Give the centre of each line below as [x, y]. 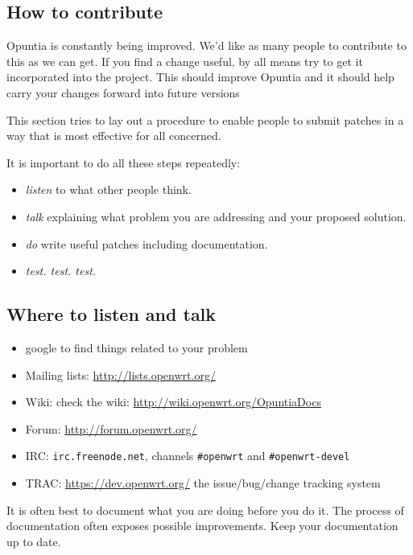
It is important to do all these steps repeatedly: [124, 162]
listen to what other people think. [108, 189]
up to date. [34, 541]
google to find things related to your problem [136, 347]
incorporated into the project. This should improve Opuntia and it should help [200, 77]
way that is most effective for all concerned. [114, 136]
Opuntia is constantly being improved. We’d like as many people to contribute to [206, 45]
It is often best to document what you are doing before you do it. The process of [205, 510]
